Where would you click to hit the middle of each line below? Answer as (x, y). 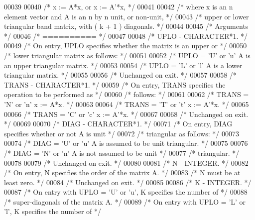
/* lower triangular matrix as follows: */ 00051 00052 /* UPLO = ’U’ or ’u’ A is (127, 55)
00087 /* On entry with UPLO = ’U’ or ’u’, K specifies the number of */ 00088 (126, 192)
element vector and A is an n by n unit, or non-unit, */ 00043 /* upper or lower (127, 16)
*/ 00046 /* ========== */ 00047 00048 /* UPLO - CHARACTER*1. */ (126, 36)
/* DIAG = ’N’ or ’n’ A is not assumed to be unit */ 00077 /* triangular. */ (122, 153)
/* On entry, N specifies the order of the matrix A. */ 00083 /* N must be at (122, 172)
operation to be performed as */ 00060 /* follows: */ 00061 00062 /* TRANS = (127, 94)
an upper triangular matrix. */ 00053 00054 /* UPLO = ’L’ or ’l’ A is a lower (123, 65)
